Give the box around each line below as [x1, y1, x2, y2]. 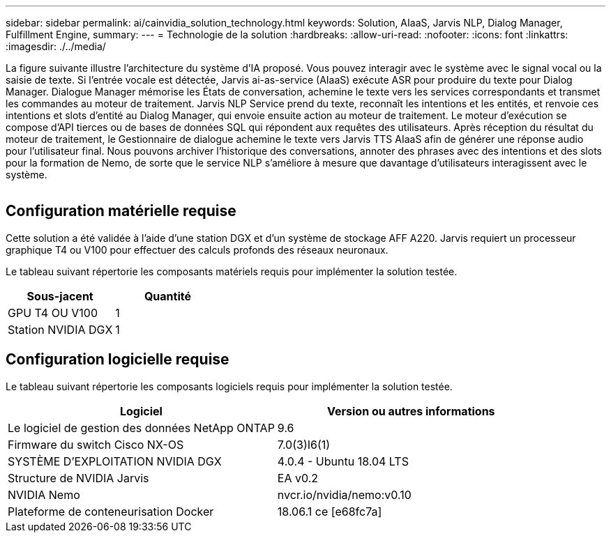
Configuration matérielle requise [6, 202, 236, 220]
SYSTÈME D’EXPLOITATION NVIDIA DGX [8, 454, 222, 468]
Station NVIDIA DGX [8, 322, 113, 337]
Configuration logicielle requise [6, 351, 229, 369]
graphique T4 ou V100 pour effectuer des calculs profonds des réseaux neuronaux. [6, 243, 389, 256]
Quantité [144, 289, 191, 303]
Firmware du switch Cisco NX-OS [8, 437, 184, 452]
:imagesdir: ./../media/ [6, 40, 106, 52]
